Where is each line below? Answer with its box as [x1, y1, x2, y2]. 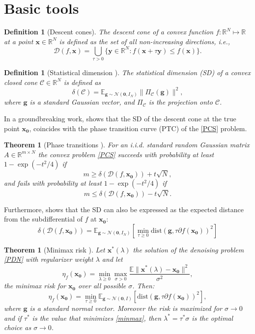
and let [102, 254, 123, 264]
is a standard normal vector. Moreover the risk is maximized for [29, 303, 223, 313]
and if [4, 312, 22, 323]
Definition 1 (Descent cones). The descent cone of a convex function [4, 27, 214, 37]
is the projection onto [148, 97, 213, 107]
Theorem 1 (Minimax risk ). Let [4, 244, 105, 254]
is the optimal [192, 312, 233, 323]
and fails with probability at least [4, 178, 102, 188]
